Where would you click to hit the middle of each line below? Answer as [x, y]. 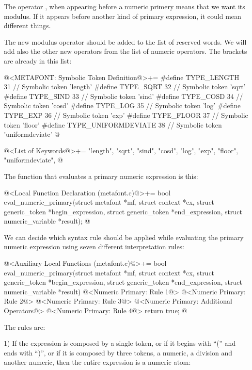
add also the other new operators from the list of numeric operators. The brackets [126, 51]
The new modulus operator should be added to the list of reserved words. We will [125, 41]
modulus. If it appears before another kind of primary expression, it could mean [123, 16]
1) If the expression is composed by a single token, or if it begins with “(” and [120, 343]
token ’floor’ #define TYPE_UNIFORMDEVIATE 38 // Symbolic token [113, 124]
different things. [27, 25]
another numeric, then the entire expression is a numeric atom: [97, 362]
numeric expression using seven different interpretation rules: [94, 247]
